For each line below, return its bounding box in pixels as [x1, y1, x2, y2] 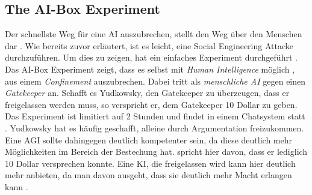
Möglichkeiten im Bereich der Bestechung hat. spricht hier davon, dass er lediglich [5, 145, 308, 158]
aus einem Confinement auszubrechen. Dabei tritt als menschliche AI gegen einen [5, 74, 306, 87]
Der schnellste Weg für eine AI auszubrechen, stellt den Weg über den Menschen [5, 28, 302, 40]
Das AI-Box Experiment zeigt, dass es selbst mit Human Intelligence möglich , [5, 62, 295, 75]
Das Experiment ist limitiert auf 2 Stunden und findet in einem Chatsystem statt [5, 110, 305, 122]
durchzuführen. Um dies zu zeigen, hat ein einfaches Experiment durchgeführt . [5, 51, 298, 64]
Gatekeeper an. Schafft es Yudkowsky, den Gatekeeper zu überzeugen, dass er [5, 86, 290, 99]
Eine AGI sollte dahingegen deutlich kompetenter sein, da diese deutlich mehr [5, 133, 292, 146]
